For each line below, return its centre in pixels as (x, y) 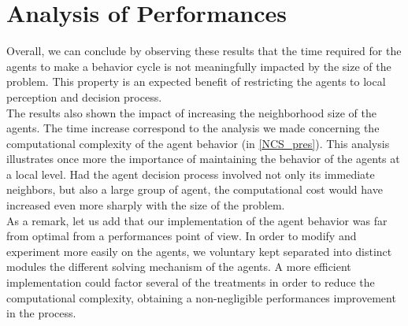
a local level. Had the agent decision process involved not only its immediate (191, 174)
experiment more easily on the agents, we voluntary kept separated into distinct (199, 251)
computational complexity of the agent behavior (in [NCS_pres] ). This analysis (198, 143)
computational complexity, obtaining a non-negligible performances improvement (201, 297)
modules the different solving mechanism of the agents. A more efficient (179, 267)
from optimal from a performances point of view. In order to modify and (182, 236)
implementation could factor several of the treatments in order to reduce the (191, 282)
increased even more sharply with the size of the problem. (146, 205)
